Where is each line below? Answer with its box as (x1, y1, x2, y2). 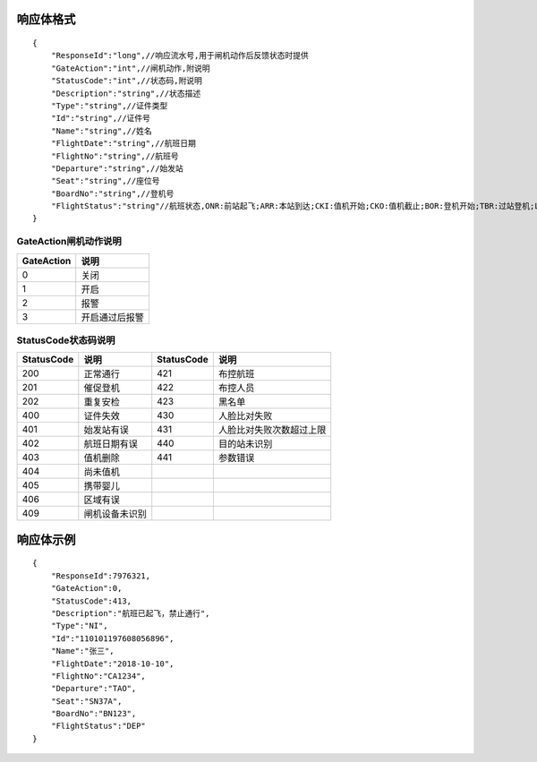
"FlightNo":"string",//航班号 (50, 150, 179, 161)
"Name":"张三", (50, 646, 115, 656)
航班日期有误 (83, 438, 138, 450)
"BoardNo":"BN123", (50, 708, 137, 719)
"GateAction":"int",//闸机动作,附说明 (50, 63, 210, 73)
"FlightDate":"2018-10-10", (50, 658, 175, 669)
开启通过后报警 (81, 311, 145, 323)
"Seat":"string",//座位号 (50, 176, 160, 186)
